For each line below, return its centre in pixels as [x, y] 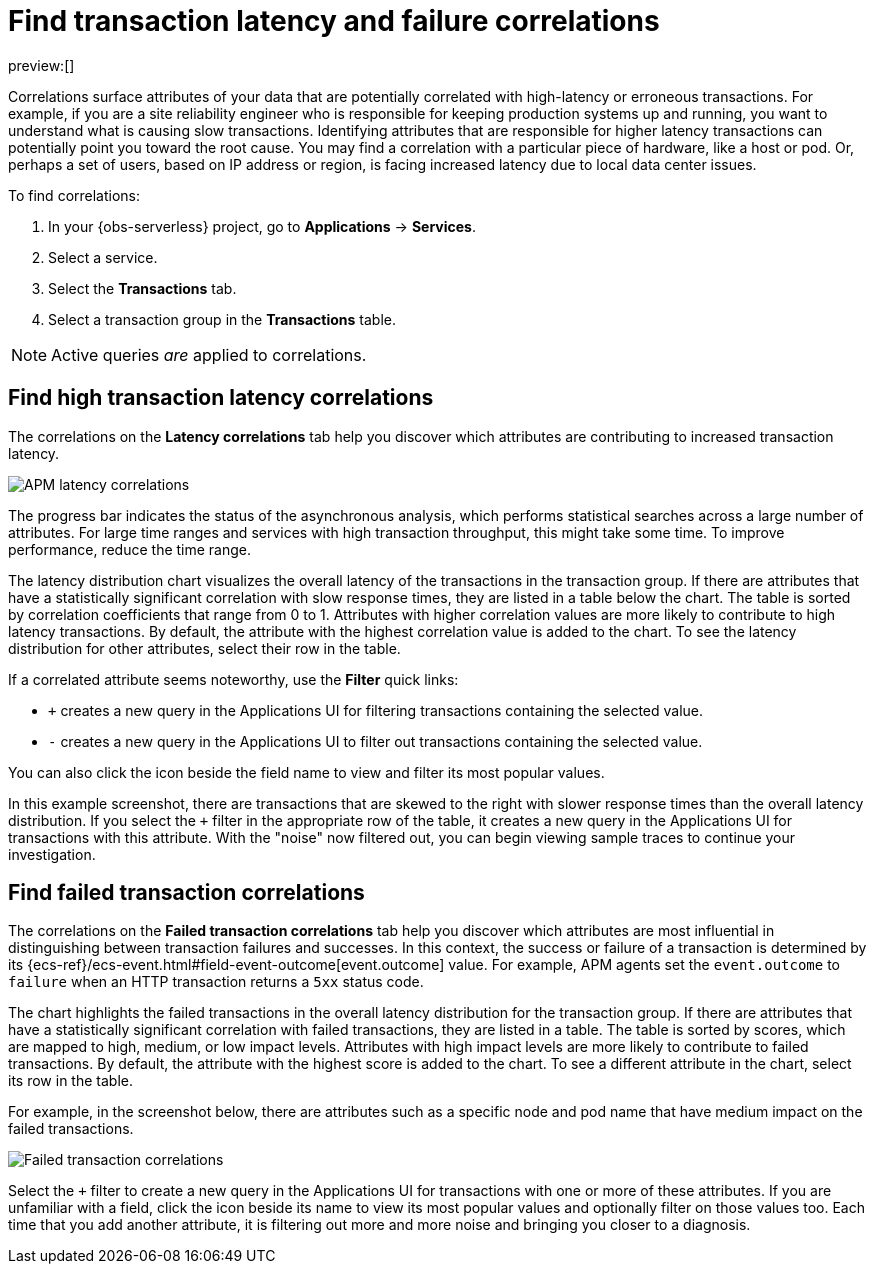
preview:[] [41, 65]
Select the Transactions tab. [142, 288]
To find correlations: [74, 195]
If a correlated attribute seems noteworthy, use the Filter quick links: [233, 679]
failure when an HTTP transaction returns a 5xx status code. [216, 982]
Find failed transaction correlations [186, 893]
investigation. [52, 854]
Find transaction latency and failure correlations [334, 21]
